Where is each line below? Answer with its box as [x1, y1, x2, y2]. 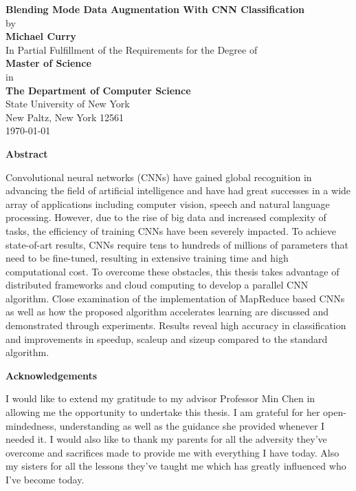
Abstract [5, 146, 48, 160]
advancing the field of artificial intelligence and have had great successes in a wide [5, 183, 351, 198]
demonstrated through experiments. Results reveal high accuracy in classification [5, 318, 346, 333]
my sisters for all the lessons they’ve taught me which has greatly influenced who [5, 459, 346, 473]
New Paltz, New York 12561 [5, 109, 124, 124]
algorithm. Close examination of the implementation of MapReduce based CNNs [5, 291, 345, 305]
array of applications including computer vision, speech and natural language [5, 196, 330, 211]
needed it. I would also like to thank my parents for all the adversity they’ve [5, 432, 327, 446]
